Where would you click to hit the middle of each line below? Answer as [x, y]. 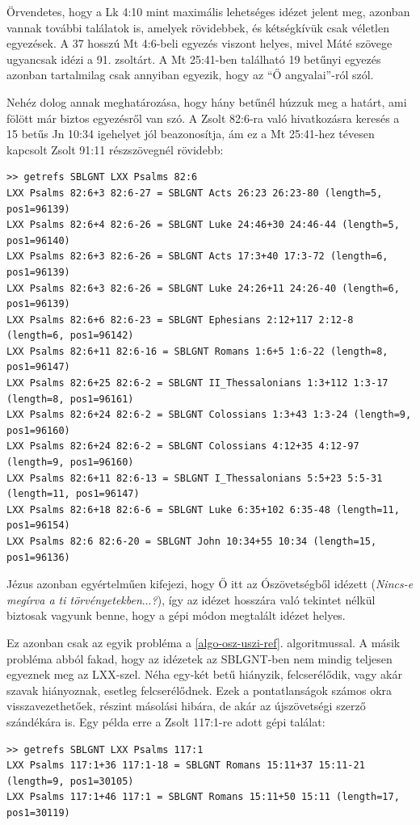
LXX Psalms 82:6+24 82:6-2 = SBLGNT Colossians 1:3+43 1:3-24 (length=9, [209, 415]
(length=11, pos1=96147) [73, 494]
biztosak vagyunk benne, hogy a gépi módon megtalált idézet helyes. [176, 615]
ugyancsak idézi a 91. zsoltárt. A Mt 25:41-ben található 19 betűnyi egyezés [194, 59]
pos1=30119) [38, 812]
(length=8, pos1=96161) [70, 399]
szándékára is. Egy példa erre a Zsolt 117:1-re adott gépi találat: [166, 721]
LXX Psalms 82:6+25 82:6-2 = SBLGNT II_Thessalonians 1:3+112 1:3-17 [197, 383]
